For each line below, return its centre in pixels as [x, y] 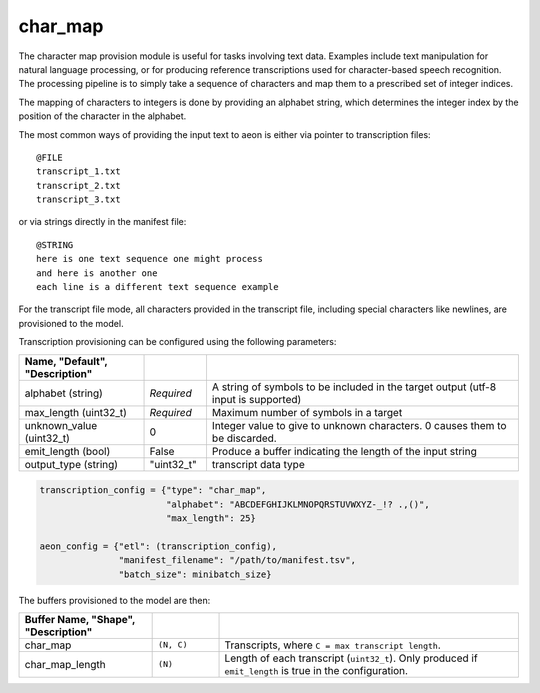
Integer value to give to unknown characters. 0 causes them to [359, 425]
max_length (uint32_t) [75, 412]
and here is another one [97, 273]
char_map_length [65, 664]
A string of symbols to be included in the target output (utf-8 [354, 387]
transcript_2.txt [78, 185]
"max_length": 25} [211, 518]
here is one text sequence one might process [150, 259]
